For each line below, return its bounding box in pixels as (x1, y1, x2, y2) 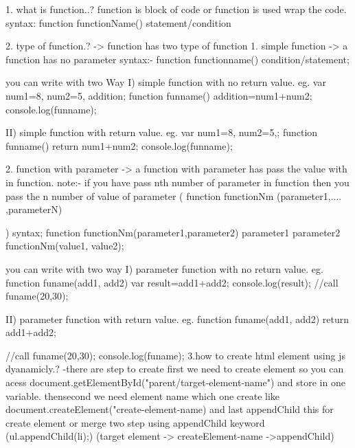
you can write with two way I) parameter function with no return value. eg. (5, 261, 323, 276)
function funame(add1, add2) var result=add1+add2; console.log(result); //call (5, 275, 339, 289)
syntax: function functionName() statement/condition (5, 15, 231, 30)
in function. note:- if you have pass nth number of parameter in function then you (5, 175, 350, 189)
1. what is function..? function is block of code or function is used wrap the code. (5, 2, 347, 16)
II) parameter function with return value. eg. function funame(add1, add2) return (5, 311, 350, 326)
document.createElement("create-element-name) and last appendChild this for (5, 402, 334, 416)
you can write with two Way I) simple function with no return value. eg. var (5, 75, 326, 89)
